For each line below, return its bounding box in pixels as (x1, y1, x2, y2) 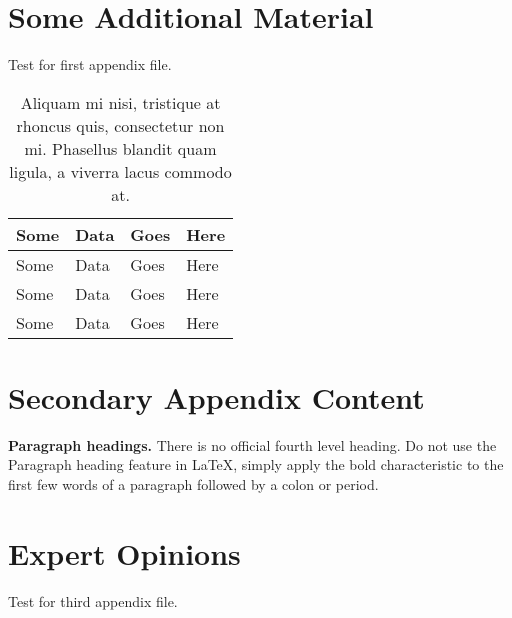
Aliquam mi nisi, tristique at (20, 90, 221, 114)
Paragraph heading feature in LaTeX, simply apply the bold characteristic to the (8, 454, 504, 475)
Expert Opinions (8, 532, 241, 573)
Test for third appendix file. (8, 590, 178, 611)
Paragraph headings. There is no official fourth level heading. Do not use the (8, 434, 497, 455)
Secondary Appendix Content (8, 376, 425, 417)
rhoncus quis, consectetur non (16, 113, 225, 137)
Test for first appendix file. (8, 54, 172, 75)
